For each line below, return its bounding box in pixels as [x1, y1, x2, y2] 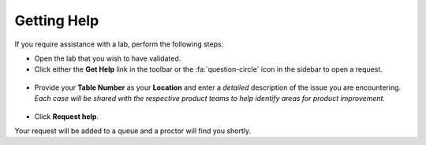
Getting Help [14, 12, 99, 29]
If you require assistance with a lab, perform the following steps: [14, 39, 224, 49]
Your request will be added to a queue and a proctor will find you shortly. [14, 126, 252, 136]
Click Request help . [34, 111, 99, 121]
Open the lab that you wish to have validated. [34, 54, 181, 63]
